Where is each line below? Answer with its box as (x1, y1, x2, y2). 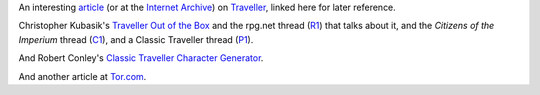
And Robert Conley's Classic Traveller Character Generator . (18, 52, 264, 64)
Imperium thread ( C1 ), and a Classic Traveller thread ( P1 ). (18, 33, 254, 45)
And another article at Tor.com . (18, 70, 147, 82)
